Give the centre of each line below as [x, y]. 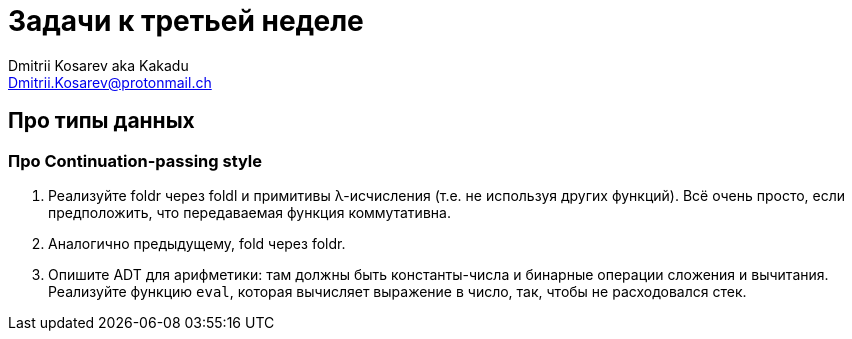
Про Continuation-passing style [135, 160]
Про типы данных [101, 121]
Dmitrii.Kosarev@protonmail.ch [110, 82]
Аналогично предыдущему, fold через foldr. [197, 243]
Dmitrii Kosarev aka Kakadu [98, 65]
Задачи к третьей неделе [186, 21]
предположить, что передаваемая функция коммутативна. [249, 212]
